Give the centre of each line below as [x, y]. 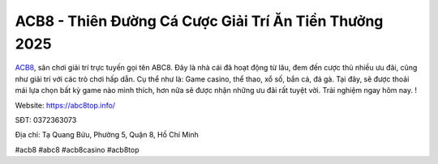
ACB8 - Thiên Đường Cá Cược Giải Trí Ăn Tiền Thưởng [199, 21]
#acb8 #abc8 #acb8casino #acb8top [77, 149]
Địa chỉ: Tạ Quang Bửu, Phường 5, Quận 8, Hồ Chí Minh [107, 135]
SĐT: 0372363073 [46, 120]
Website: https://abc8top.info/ [65, 105]
